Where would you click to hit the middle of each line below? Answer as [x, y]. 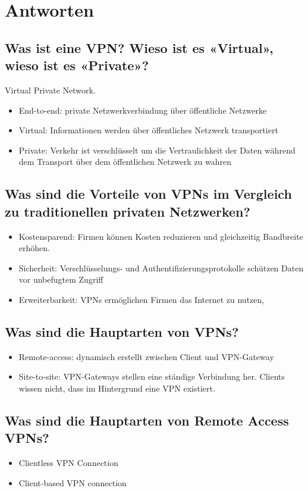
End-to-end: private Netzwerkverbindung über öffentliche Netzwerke [143, 110]
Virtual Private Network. [50, 90]
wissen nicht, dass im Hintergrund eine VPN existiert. [117, 388]
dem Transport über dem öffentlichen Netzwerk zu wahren [125, 162]
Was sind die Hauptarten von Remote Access [147, 420]
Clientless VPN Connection [68, 463]
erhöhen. [34, 248]
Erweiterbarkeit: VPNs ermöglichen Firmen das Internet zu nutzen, [142, 299]
